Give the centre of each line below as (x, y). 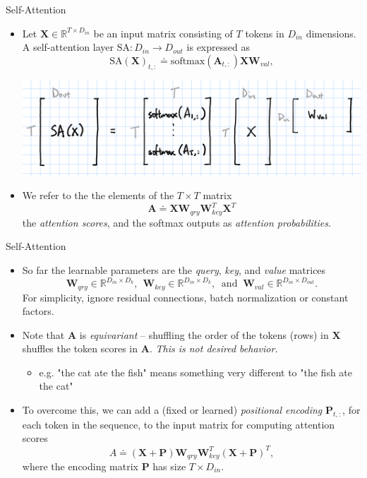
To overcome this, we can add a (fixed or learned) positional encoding (172, 410)
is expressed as (218, 47)
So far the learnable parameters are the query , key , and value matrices (174, 269)
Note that (43, 334)
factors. (38, 311)
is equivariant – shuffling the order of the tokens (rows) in (204, 334)
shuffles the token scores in (80, 348)
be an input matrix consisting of (163, 33)
